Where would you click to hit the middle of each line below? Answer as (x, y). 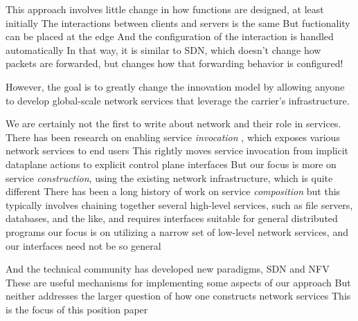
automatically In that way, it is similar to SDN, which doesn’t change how (163, 49)
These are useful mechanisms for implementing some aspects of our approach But (178, 282)
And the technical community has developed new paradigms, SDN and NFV (168, 269)
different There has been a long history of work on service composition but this (173, 191)
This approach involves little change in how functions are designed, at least (165, 9)
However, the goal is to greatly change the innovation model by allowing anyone (175, 86)
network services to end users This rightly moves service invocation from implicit (177, 150)
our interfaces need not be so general (83, 245)
